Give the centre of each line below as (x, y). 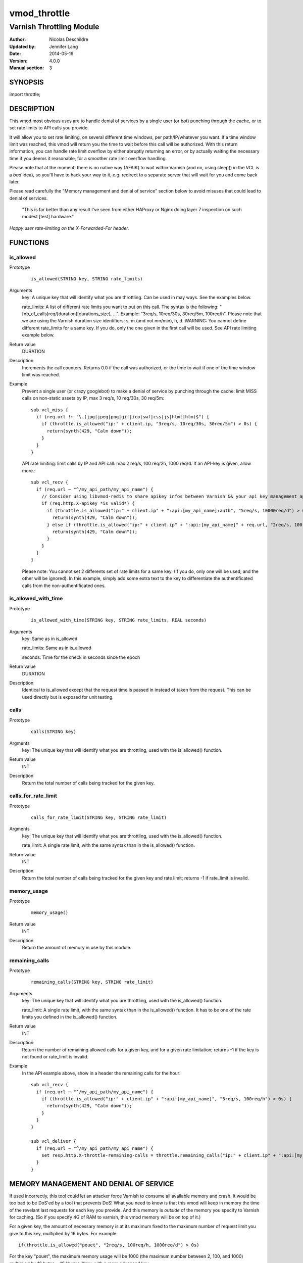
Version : (18, 61)
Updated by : (23, 46)
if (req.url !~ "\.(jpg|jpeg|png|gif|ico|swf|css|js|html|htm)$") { (123, 417)
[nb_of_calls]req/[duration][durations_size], (67, 314)
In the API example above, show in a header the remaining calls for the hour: (101, 1073)
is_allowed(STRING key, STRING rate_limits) (87, 279)
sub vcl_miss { (50, 410)
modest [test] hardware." (48, 217)
